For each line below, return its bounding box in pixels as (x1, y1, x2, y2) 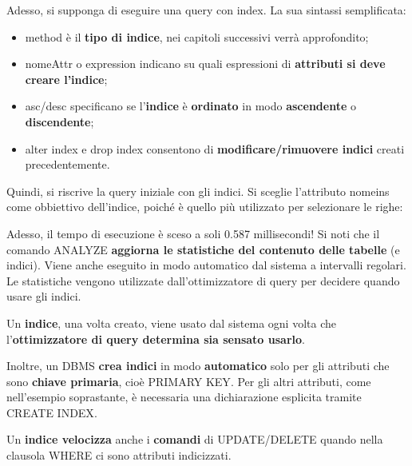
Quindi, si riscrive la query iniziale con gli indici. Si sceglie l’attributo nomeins (6, 182, 390, 199)
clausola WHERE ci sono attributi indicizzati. (6, 447, 232, 464)
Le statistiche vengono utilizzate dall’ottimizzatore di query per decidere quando (6, 272, 400, 289)
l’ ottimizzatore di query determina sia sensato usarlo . (6, 330, 305, 347)
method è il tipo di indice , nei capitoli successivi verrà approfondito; (25, 28, 369, 45)
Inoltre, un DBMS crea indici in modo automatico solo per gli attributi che (6, 357, 390, 374)
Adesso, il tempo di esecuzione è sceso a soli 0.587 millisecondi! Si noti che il (6, 225, 380, 241)
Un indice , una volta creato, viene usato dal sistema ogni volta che (6, 314, 336, 331)
